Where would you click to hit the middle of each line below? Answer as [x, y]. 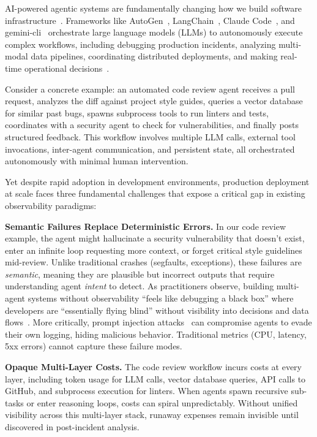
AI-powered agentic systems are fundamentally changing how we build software [153, 8]
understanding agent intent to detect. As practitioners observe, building [140, 286]
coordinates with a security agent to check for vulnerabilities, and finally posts [152, 125]
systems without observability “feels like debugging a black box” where [161, 298]
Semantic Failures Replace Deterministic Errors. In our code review [146, 226]
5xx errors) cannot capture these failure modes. [94, 346]
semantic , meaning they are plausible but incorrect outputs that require [140, 274]
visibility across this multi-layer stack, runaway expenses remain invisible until [152, 415]
